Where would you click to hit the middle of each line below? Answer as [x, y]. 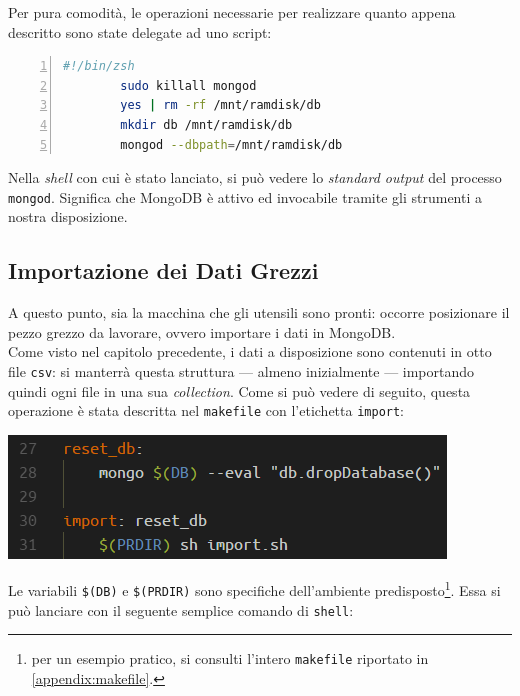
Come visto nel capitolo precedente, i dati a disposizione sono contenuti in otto [250, 351]
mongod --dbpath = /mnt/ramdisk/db [231, 144]
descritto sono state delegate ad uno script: [140, 31]
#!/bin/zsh [99, 66]
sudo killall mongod [188, 85]
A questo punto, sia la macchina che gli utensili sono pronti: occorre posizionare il [259, 312]
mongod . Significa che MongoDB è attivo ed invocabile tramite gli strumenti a [245, 196]
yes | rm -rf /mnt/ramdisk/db [220, 105]
